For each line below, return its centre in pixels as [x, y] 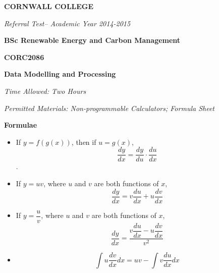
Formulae [21, 125]
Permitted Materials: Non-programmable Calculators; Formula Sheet [109, 108]
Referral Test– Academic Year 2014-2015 [67, 23]
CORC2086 [24, 57]
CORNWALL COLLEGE [49, 6]
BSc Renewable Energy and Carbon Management [92, 40]
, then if [84, 142]
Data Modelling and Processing [60, 74]
